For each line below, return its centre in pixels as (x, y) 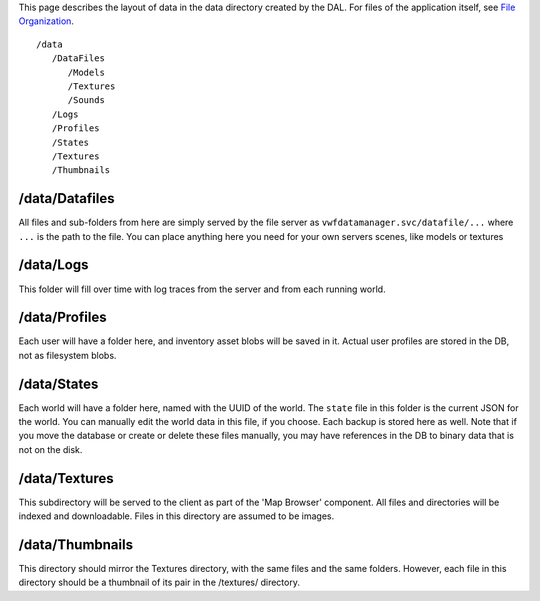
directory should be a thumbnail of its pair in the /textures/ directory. (159, 582)
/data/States (58, 383)
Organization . (46, 21)
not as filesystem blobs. (67, 355)
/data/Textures (66, 478)
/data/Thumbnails (76, 544)
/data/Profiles (62, 317)
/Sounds (86, 100)
